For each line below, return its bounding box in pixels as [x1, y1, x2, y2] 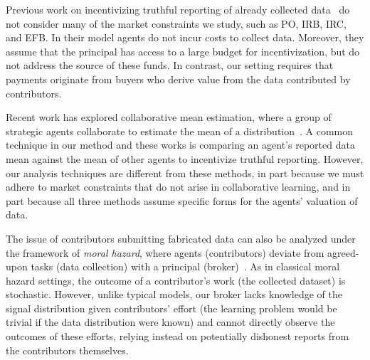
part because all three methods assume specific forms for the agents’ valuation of [6, 193, 358, 208]
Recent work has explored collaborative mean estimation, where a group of [6, 110, 332, 125]
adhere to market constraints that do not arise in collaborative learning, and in [6, 179, 351, 194]
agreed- [327, 245, 359, 260]
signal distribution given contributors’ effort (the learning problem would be [6, 300, 337, 315]
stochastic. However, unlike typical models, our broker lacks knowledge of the [6, 287, 342, 302]
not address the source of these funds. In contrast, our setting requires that [6, 58, 334, 73]
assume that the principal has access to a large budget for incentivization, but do [6, 43, 360, 58]
